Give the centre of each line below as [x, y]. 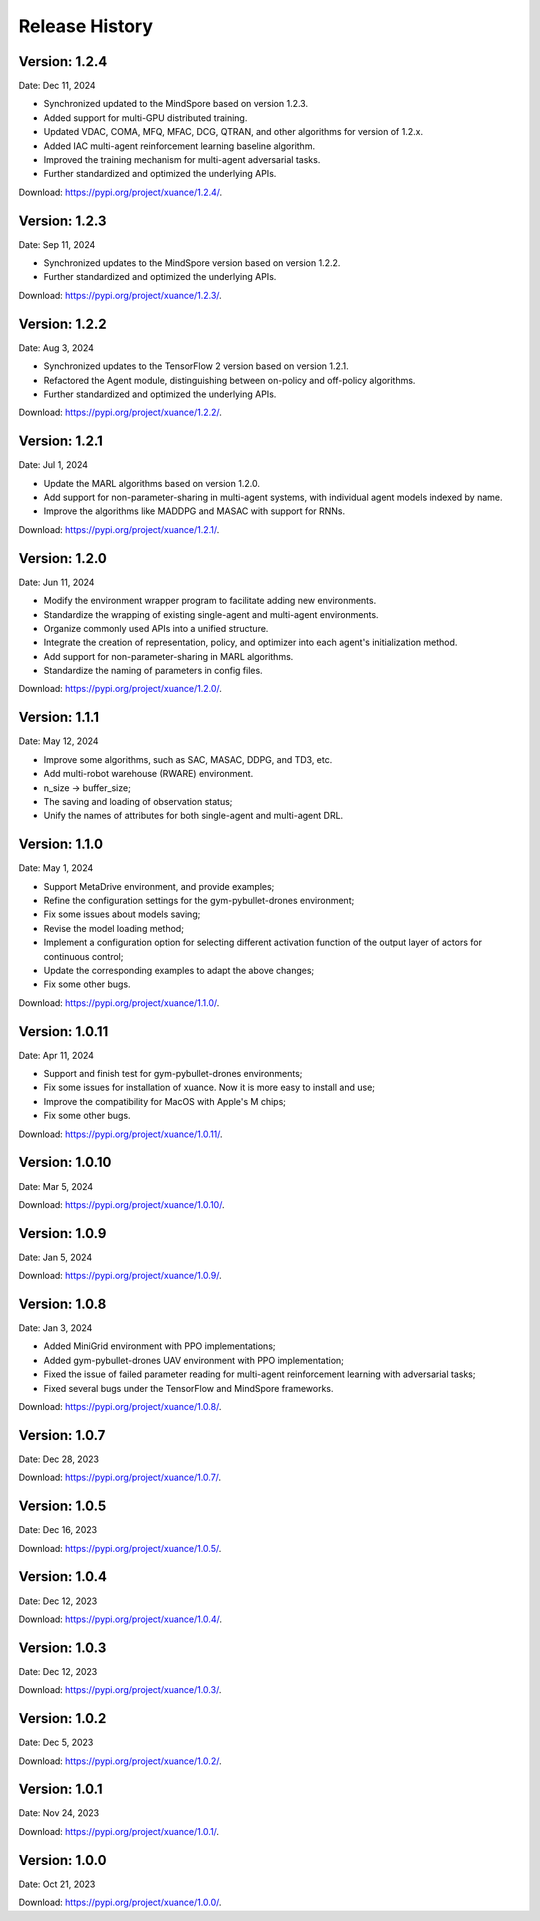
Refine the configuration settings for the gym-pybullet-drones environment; [199, 900]
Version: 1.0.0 [62, 1860]
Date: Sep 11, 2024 [57, 244]
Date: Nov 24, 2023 [59, 1813]
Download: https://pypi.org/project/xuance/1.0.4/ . [120, 1619]
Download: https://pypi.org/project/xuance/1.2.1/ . [119, 529]
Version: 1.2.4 [63, 61]
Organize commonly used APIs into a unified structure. [156, 628]
